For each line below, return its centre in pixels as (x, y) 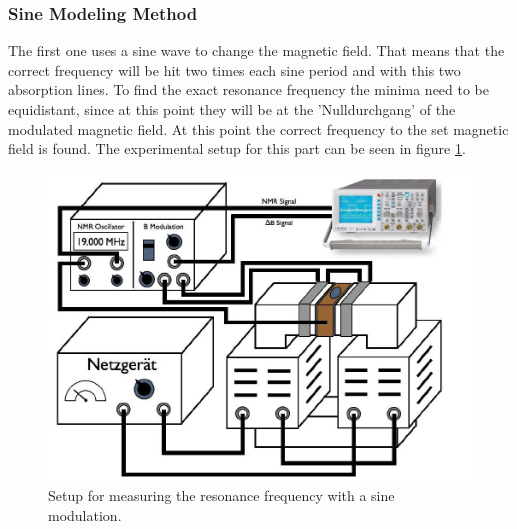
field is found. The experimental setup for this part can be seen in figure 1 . (237, 148)
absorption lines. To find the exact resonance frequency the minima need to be (249, 89)
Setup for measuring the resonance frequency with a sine (221, 495)
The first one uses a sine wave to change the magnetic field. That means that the (256, 50)
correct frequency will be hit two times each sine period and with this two (234, 69)
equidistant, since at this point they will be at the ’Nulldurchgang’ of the (232, 109)
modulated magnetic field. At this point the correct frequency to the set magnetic (258, 128)
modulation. (85, 514)
